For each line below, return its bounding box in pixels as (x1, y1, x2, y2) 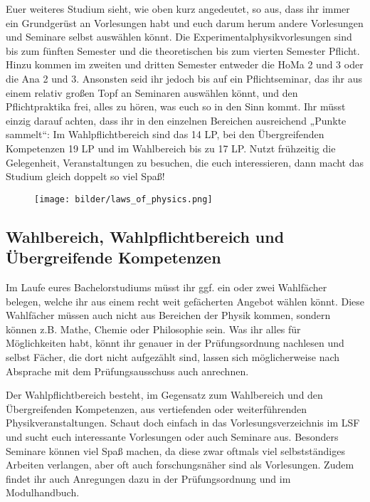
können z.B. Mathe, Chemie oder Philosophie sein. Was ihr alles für (6, 321, 301, 336)
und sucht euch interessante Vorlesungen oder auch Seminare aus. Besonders (6, 429, 339, 444)
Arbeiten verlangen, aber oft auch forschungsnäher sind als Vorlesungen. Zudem (6, 457, 354, 472)
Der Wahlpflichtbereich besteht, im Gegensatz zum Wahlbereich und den (6, 387, 323, 402)
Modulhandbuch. (6, 485, 80, 500)
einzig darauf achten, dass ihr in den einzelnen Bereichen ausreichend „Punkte (6, 113, 347, 127)
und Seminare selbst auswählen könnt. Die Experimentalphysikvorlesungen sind (6, 29, 352, 44)
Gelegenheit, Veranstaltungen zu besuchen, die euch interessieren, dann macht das (6, 155, 364, 169)
